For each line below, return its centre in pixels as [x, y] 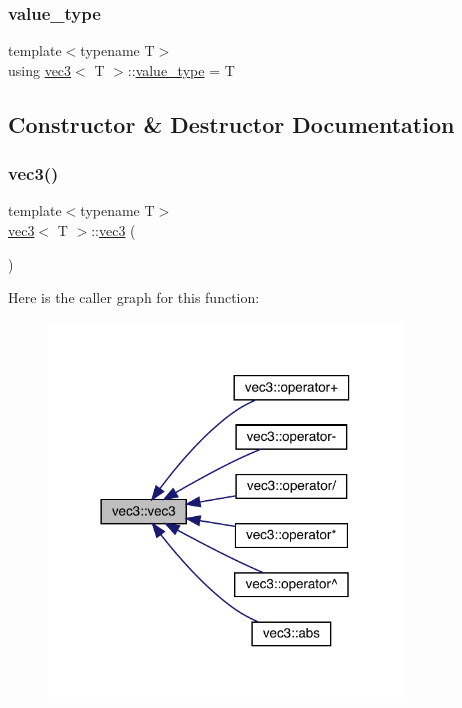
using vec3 [40, 69]
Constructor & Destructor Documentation [231, 123]
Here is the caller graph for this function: [134, 297]
